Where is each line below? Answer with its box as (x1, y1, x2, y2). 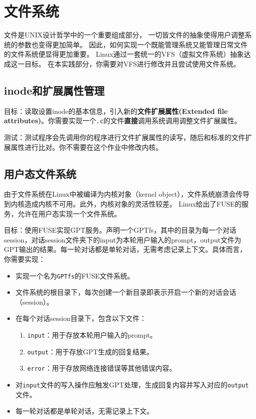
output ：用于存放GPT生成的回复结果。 (27, 346, 154, 356)
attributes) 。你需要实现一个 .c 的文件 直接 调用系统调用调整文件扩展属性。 (4, 115, 241, 126)
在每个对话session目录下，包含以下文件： (15, 313, 147, 323)
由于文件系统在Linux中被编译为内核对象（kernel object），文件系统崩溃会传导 (4, 189, 250, 199)
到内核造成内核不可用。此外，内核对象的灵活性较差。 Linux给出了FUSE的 (4, 198, 242, 209)
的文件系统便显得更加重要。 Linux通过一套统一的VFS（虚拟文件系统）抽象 (4, 49, 244, 59)
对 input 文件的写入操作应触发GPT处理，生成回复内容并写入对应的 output (15, 379, 249, 389)
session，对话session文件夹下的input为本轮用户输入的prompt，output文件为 (4, 234, 241, 244)
